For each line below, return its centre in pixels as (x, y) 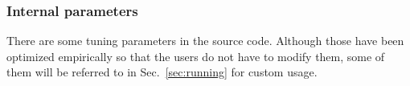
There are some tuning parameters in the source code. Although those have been (205, 41)
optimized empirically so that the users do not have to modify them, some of (196, 56)
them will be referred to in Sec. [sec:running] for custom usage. (162, 72)
